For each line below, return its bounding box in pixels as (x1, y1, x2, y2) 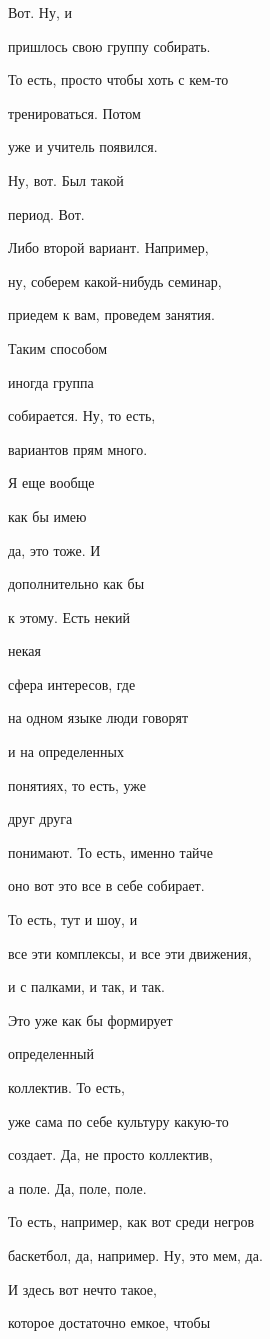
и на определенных (8, 741, 124, 762)
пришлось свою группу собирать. (8, 35, 211, 56)
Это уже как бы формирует (8, 1009, 173, 1030)
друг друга (8, 808, 73, 829)
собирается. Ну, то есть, (8, 405, 156, 426)
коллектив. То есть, (8, 1077, 125, 1097)
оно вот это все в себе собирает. (8, 875, 205, 896)
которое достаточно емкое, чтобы (8, 1312, 211, 1333)
